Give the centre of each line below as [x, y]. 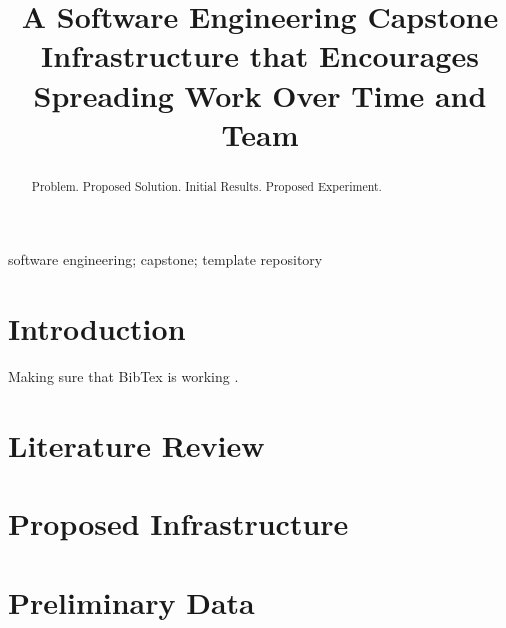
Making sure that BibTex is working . [123, 376]
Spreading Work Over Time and [260, 94]
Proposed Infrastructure [178, 523]
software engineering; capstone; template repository [165, 259]
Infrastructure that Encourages [260, 55]
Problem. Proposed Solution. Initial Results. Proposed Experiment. [206, 185]
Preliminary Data [131, 601]
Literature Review [136, 444]
